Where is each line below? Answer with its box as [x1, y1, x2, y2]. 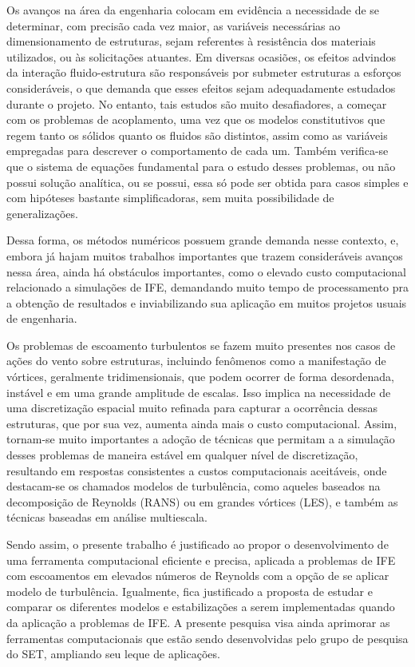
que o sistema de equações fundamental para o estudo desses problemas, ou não [6, 157, 396, 174]
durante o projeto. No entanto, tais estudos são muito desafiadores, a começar [6, 95, 387, 112]
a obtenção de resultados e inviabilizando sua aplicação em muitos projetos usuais [6, 294, 407, 311]
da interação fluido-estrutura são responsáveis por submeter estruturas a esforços [6, 64, 401, 81]
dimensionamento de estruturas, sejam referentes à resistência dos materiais [6, 33, 376, 50]
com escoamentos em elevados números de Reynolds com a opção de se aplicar [6, 567, 389, 584]
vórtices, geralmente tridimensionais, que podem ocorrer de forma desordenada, [6, 368, 394, 385]
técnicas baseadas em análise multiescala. [6, 509, 207, 526]
